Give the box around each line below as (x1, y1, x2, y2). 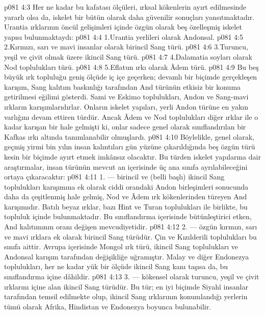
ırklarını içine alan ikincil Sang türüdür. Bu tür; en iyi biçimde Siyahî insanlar (4, 281, 248, 292)
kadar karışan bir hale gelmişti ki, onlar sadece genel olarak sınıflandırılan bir (4, 121, 246, 132)
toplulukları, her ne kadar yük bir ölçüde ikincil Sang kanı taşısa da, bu (4, 261, 228, 272)
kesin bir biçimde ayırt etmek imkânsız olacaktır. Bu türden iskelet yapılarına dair (4, 151, 261, 162)
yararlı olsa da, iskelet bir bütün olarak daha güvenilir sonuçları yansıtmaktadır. (4, 11, 255, 22)
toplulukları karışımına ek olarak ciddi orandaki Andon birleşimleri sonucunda (4, 181, 249, 192)
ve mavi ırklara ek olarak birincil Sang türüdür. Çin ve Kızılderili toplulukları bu (4, 231, 257, 242)
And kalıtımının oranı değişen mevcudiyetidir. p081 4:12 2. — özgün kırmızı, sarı (4, 221, 257, 232)
